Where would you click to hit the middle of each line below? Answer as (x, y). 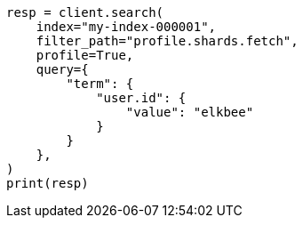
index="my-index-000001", (126, 27)
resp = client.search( (85, 12)
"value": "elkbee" (190, 112)
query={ (62, 69)
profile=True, (85, 55)
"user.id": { (141, 98)
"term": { (100, 84)
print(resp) (48, 183)
